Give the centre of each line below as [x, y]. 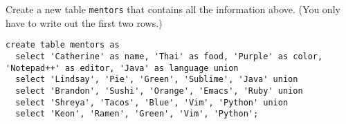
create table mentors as [63, 45]
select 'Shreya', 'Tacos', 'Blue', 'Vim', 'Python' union [152, 102]
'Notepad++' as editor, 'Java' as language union [122, 68]
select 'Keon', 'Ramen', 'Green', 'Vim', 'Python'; [137, 114]
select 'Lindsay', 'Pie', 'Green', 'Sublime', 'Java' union [157, 80]
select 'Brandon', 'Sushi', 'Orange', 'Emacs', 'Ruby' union [159, 91]
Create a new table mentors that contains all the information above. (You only [173, 9]
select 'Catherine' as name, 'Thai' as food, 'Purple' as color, [169, 56]
